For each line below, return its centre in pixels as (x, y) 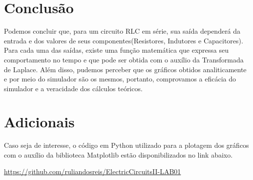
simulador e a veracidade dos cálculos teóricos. (73, 88)
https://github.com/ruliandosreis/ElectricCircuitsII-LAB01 (93, 171)
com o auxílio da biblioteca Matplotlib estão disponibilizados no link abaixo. (118, 155)
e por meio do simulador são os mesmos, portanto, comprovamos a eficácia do (120, 79)
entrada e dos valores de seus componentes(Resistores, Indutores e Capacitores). (124, 40)
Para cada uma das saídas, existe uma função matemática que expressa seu (116, 50)
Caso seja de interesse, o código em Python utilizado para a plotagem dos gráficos (126, 145)
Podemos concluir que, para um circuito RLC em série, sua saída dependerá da (122, 31)
